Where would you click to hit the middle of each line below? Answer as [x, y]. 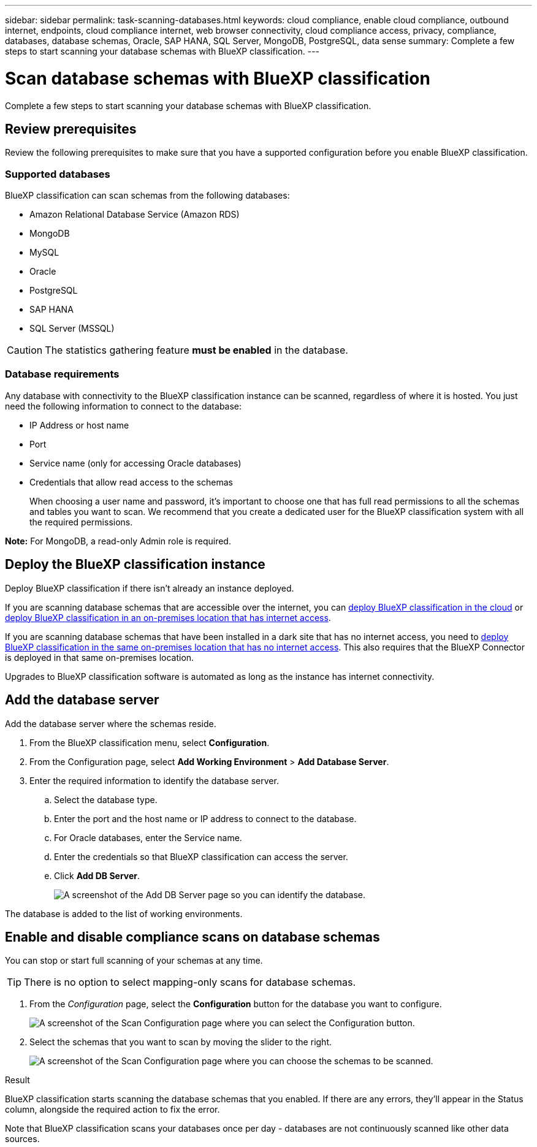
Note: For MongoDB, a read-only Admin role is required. [118, 541]
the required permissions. [81, 522]
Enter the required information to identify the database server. [154, 780]
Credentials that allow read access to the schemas [131, 482]
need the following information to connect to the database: [124, 406]
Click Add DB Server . [97, 875]
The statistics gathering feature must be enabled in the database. [196, 350]
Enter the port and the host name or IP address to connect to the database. [205, 818]
